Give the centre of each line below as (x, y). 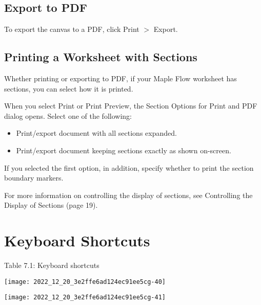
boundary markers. (34, 178)
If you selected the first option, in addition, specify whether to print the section (129, 167)
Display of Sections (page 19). (51, 205)
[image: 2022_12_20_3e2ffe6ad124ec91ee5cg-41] (85, 298)
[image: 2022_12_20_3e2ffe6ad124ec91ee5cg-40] (85, 282)
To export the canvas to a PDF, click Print (72, 29)
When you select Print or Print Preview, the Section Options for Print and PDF (131, 106)
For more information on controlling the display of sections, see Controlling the (128, 195)
